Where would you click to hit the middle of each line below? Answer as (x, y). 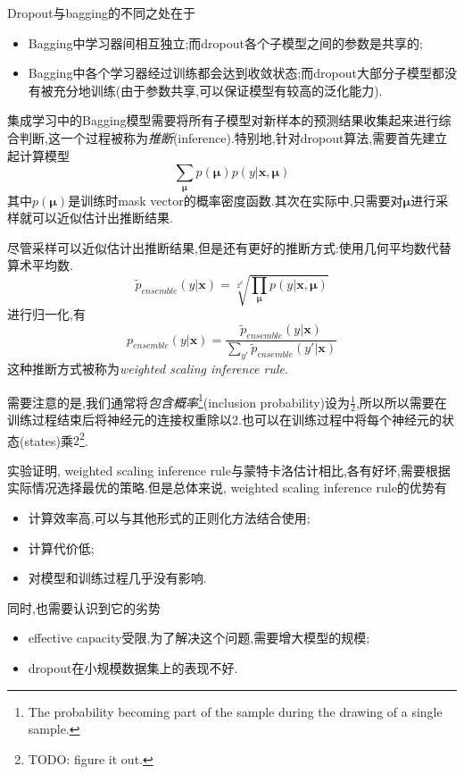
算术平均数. (40, 265)
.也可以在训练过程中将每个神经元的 (340, 420)
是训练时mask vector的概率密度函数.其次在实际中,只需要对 (236, 200)
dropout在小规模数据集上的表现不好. (133, 668)
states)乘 (49, 440)
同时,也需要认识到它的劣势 (84, 607)
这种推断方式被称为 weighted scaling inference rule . (148, 368)
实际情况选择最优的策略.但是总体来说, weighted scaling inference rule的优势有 (227, 488)
